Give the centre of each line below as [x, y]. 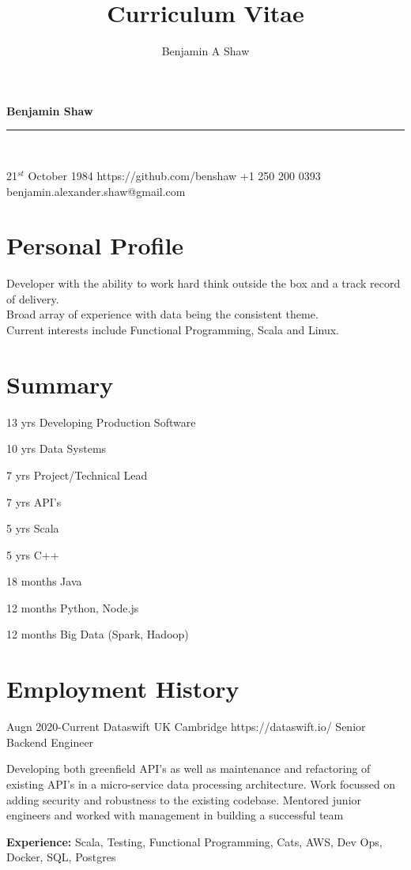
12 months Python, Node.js [73, 607]
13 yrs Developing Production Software [101, 422]
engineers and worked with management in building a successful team [175, 815]
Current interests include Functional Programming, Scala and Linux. [173, 330]
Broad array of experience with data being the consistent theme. [162, 314]
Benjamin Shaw [50, 110]
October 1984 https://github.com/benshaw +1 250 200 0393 [174, 175]
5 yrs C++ [33, 554]
